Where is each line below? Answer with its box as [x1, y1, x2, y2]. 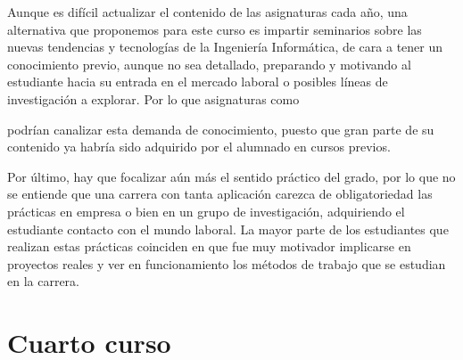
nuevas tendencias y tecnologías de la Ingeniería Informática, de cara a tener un [7, 37, 443, 56]
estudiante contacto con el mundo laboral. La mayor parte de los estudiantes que [7, 219, 449, 238]
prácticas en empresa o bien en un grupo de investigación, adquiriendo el [7, 201, 405, 220]
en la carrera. [7, 272, 80, 290]
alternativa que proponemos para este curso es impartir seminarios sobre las [7, 20, 422, 38]
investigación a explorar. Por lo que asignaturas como [7, 89, 300, 108]
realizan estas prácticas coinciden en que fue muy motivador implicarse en [7, 237, 411, 256]
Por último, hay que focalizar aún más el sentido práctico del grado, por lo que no [7, 167, 456, 185]
